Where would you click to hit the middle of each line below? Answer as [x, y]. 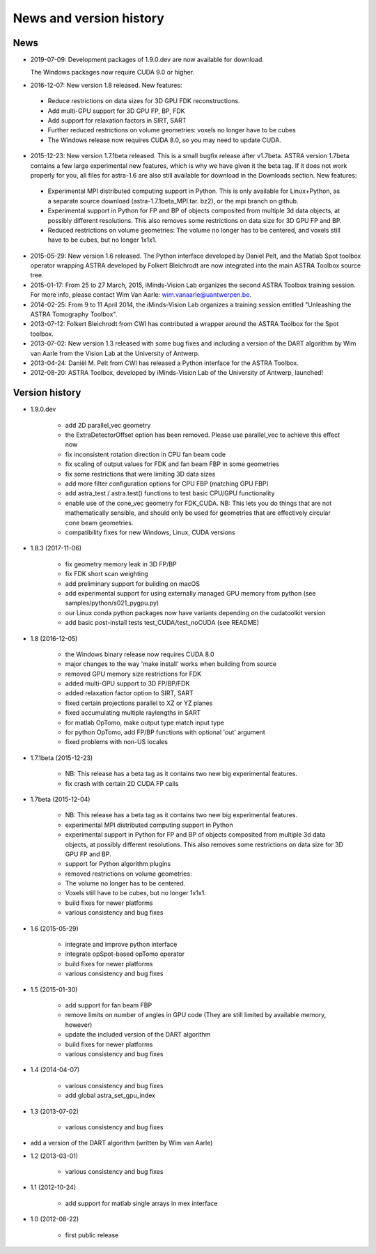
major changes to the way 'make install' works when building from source [171, 664]
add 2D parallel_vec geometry [108, 425]
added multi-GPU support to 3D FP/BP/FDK [127, 683]
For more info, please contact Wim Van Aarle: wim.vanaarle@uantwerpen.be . [141, 295]
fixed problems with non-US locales [117, 742]
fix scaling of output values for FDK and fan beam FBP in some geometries [172, 464]
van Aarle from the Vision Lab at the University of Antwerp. [115, 353]
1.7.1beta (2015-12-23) [62, 758]
